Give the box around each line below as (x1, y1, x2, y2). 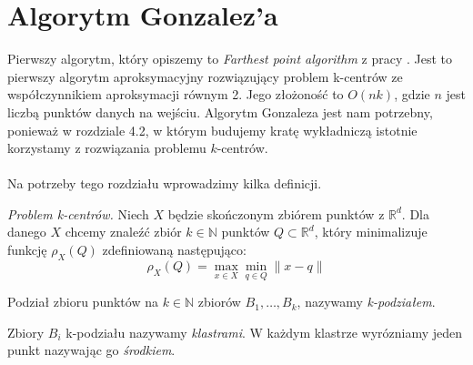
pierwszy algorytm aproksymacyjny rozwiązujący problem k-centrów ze (7, 66, 403, 86)
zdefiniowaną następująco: (102, 240, 247, 259)
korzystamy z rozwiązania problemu (7, 138, 206, 157)
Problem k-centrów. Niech (7, 204, 149, 223)
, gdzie (394, 85, 430, 104)
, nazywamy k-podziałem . (297, 292, 436, 311)
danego (7, 222, 46, 241)
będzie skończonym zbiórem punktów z (167, 204, 385, 223)
